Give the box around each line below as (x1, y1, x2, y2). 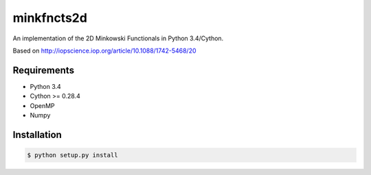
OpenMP (30, 101, 55, 109)
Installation (12, 129, 62, 140)
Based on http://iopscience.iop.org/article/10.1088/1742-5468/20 (12, 46, 196, 55)
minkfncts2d (12, 10, 87, 25)
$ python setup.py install (27, 151, 118, 159)
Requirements (12, 64, 75, 76)
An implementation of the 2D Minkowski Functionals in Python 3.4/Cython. (12, 34, 224, 42)
